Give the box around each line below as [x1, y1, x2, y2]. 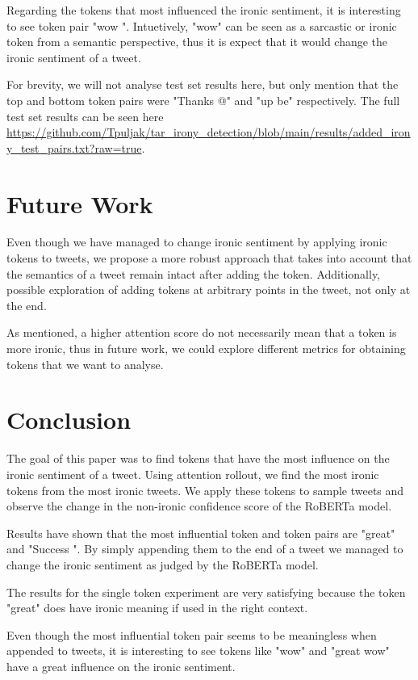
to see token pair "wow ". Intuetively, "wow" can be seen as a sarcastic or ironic [6, 17, 397, 34]
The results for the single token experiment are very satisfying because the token [6, 583, 406, 600]
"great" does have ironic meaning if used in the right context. [6, 599, 308, 616]
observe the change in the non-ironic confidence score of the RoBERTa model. [6, 497, 392, 514]
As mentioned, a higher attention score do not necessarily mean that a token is [6, 324, 397, 341]
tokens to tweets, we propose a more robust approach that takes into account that [6, 250, 412, 267]
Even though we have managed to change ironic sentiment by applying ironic [6, 233, 387, 250]
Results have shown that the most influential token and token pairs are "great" [6, 524, 395, 541]
